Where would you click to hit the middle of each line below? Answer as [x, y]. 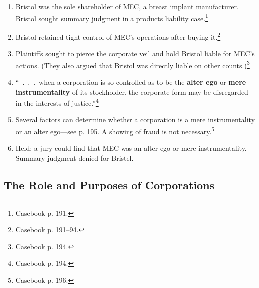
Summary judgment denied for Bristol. [75, 157]
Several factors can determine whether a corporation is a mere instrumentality [135, 120]
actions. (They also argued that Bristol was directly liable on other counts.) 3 [132, 64]
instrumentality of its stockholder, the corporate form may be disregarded [132, 91]
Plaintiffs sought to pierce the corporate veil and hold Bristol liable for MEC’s [135, 53]
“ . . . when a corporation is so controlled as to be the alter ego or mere [131, 81]
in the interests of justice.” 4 [57, 102]
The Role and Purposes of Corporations [109, 184]
